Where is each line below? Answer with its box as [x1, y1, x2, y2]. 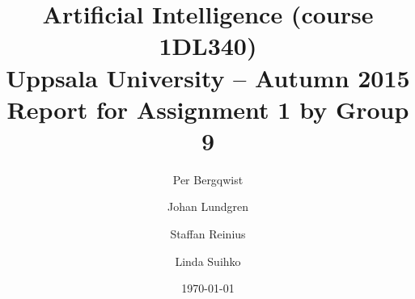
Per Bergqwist [172, 171, 243, 187]
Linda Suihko [175, 252, 241, 269]
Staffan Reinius [170, 225, 246, 242]
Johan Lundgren [167, 198, 248, 215]
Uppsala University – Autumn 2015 [6, 61, 410, 94]
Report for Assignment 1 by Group [6, 92, 409, 125]
